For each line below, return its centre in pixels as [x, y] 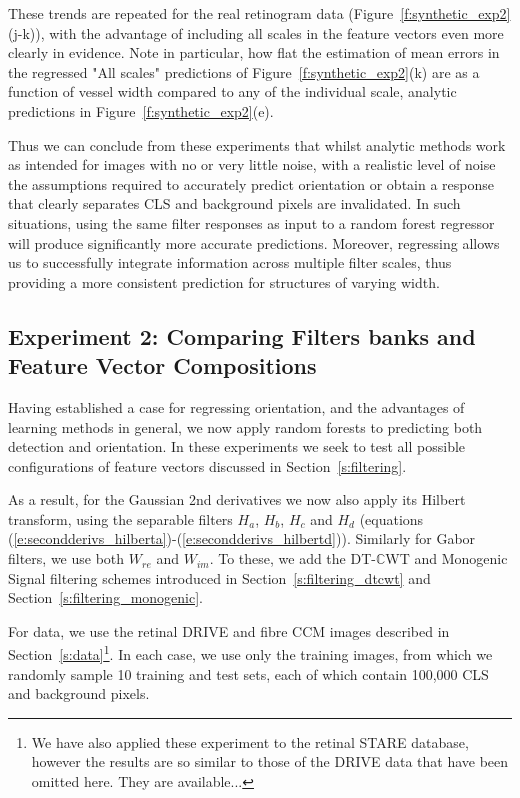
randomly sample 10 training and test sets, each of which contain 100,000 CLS [248, 673]
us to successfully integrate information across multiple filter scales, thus [230, 262]
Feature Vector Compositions [162, 365]
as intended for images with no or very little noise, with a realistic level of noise [252, 164]
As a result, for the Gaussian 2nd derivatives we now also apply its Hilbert [237, 499]
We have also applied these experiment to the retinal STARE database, [250, 741]
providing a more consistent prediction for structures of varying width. [224, 281]
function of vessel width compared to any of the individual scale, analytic [232, 91]
